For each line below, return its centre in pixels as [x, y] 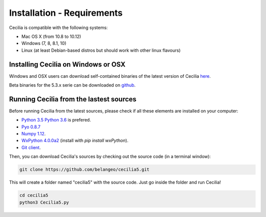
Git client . [31, 147]
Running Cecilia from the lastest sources [73, 99]
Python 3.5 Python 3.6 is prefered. [56, 120]
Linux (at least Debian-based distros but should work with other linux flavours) [101, 50]
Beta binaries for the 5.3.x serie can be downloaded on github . [72, 85]
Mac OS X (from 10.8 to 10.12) [51, 36]
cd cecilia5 [34, 195]
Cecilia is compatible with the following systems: [58, 28]
